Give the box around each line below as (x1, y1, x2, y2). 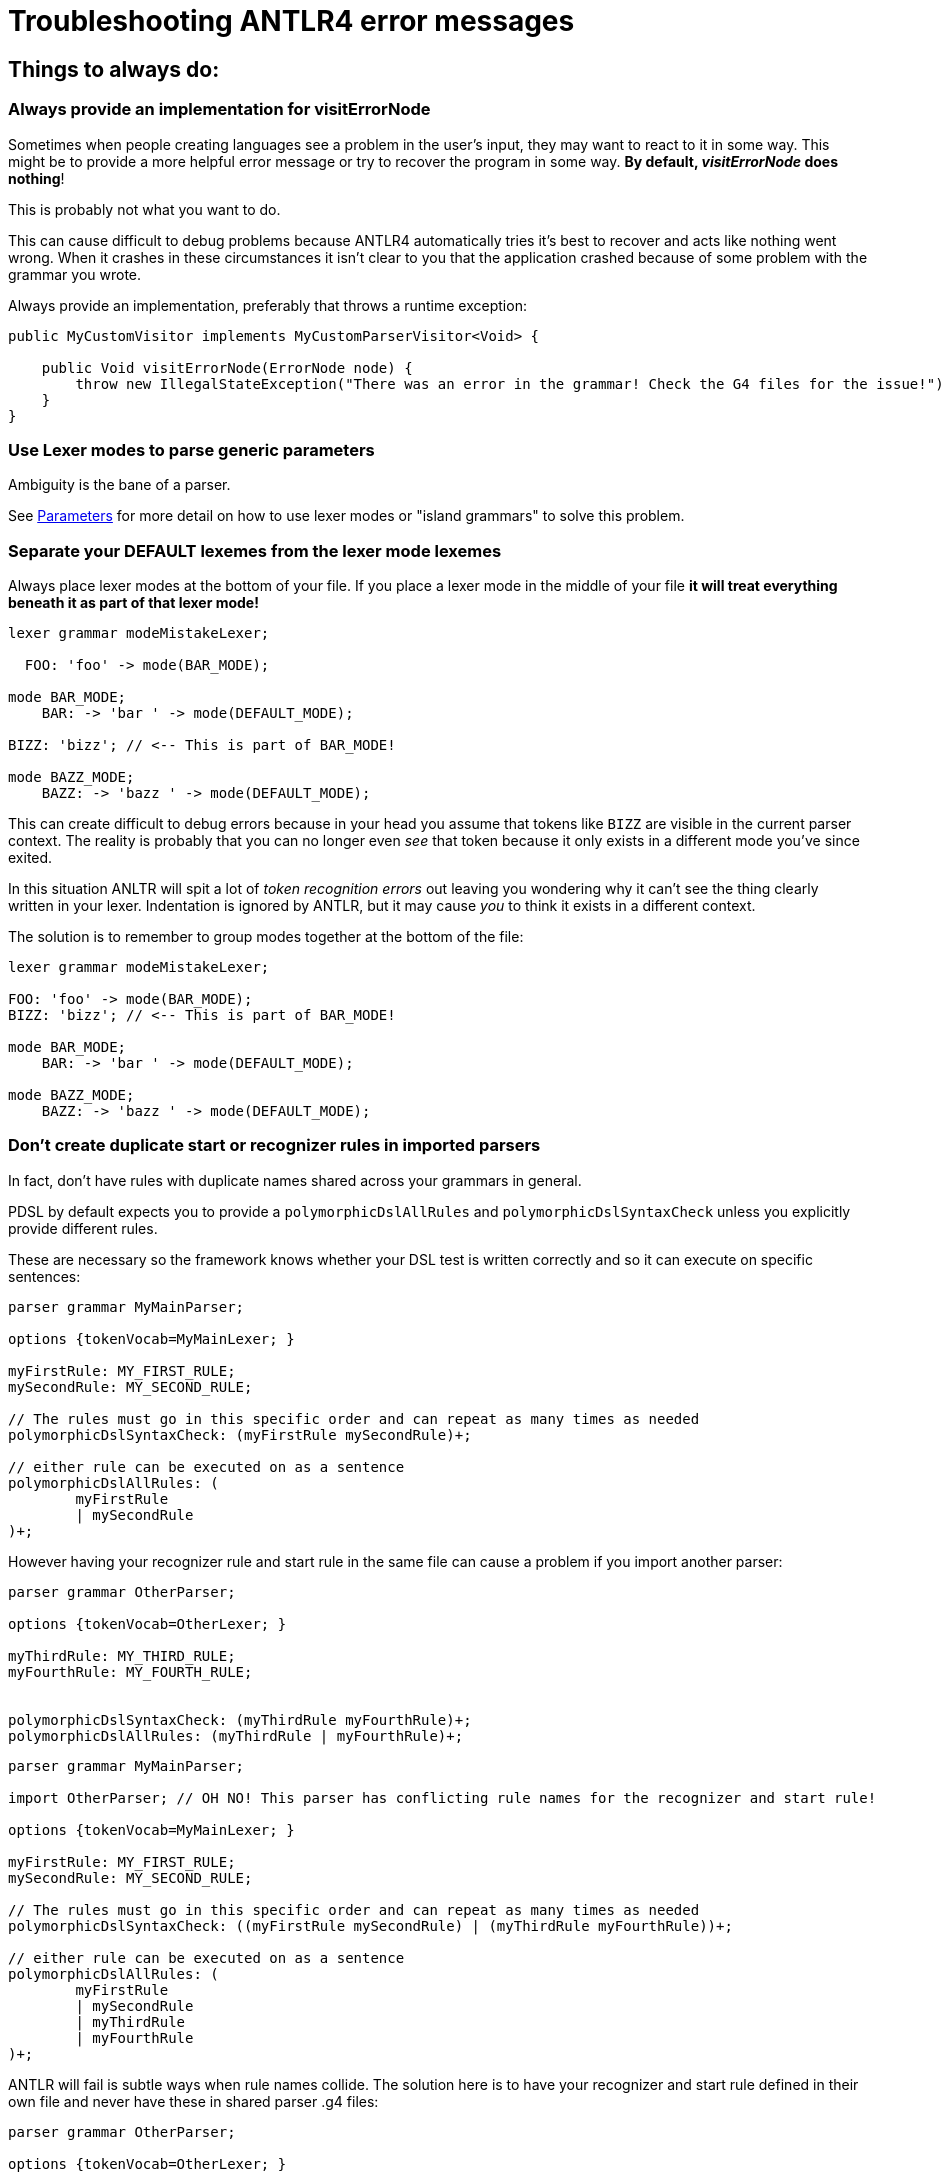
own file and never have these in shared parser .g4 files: (8, 2092, 379, 2110)
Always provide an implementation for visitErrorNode (8, 99, 431, 120)
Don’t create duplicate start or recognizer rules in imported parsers (8, 1135, 541, 1156)
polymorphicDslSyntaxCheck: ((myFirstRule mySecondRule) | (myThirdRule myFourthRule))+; (8, 1917, 733, 1934)
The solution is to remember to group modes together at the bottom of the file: (8, 928, 524, 946)
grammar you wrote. (8, 265, 142, 283)
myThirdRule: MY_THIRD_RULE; (8, 1647, 236, 1664)
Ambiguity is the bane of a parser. (8, 476, 231, 494)
